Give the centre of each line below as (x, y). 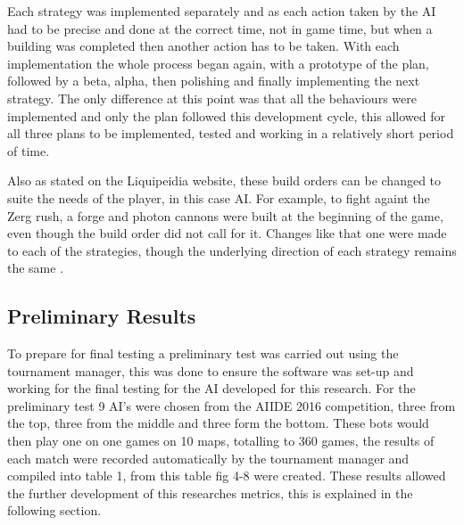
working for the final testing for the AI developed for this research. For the (211, 388)
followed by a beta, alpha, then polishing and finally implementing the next (214, 81)
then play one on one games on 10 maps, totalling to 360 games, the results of (221, 441)
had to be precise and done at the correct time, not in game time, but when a (220, 28)
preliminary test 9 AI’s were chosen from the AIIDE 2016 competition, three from (232, 405)
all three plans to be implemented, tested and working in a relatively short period (231, 133)
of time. (29, 150)
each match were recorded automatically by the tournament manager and (208, 458)
